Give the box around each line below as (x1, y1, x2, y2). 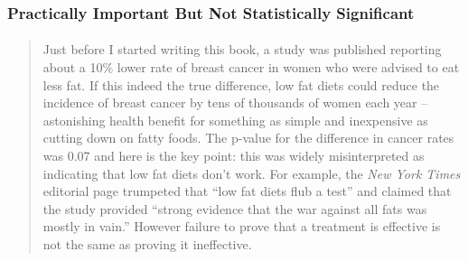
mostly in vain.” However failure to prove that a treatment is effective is (42, 217, 441, 236)
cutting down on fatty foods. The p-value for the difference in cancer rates (42, 128, 454, 147)
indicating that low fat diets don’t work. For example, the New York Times (42, 163, 461, 182)
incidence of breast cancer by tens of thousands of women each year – (42, 93, 428, 112)
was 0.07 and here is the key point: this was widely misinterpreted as (42, 146, 425, 164)
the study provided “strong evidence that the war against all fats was (42, 199, 427, 218)
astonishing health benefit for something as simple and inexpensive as (42, 110, 428, 129)
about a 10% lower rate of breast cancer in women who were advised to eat (42, 58, 460, 77)
